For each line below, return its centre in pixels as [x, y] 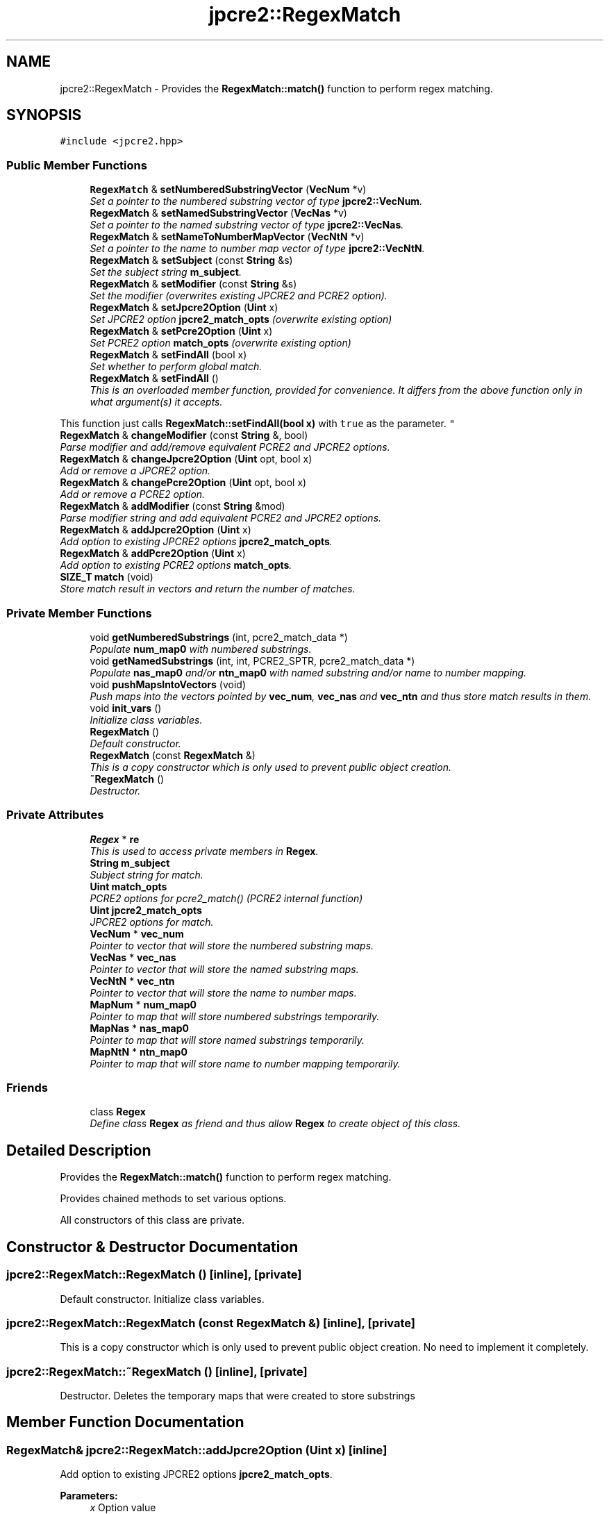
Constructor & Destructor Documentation [152, 1247]
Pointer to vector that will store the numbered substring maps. [232, 945]
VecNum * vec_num [137, 933]
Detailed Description [79, 1150]
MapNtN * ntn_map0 [139, 1051]
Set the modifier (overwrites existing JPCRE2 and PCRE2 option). [239, 296]
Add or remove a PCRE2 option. [133, 494]
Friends [27, 1088]
